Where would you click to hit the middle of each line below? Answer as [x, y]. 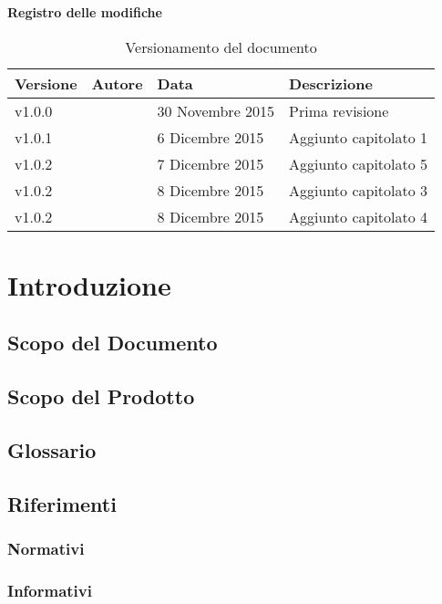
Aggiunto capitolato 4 [359, 216]
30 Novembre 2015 [216, 110]
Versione [46, 83]
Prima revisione [339, 110]
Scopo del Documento [113, 343]
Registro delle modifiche [85, 12]
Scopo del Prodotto [101, 396]
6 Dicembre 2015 [211, 137]
